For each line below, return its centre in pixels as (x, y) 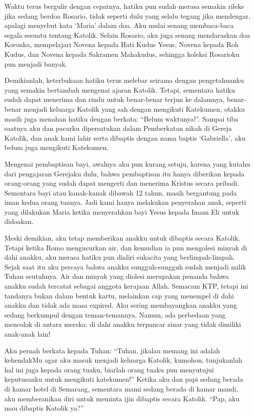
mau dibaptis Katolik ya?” (44, 408)
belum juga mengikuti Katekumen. (57, 147)
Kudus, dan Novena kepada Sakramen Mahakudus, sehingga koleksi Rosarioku (122, 54)
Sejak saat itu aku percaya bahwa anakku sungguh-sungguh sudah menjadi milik (125, 266)
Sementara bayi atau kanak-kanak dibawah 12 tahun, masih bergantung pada (121, 192)
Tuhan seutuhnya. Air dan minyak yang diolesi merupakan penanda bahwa (117, 276)
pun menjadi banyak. (36, 63)
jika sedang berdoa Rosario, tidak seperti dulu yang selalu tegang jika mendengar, (127, 15)
